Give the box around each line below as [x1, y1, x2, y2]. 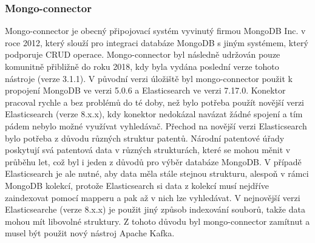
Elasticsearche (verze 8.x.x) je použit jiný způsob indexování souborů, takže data [5, 203, 305, 216]
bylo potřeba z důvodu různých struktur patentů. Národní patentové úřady [5, 131, 285, 144]
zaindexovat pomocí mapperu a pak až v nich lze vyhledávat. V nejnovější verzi [5, 191, 300, 204]
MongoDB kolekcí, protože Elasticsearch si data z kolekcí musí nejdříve [5, 179, 269, 191]
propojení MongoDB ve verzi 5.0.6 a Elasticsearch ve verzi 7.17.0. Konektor [5, 84, 286, 97]
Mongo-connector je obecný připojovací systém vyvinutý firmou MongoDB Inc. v [5, 24, 306, 37]
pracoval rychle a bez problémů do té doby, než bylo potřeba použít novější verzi [5, 95, 304, 108]
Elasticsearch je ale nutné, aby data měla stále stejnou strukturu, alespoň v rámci [5, 167, 309, 180]
